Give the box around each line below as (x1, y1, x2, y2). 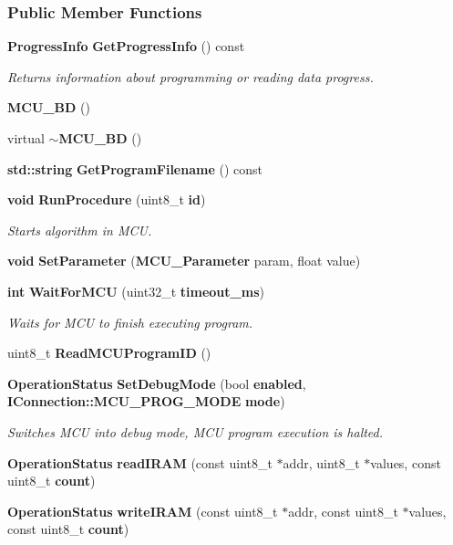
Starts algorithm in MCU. (7, 220, 152, 239)
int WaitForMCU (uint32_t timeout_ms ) (7, 281, 264, 300)
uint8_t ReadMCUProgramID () (7, 343, 211, 362)
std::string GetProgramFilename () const (7, 159, 263, 178)
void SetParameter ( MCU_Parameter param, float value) (7, 251, 361, 270)
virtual (7, 129, 45, 147)
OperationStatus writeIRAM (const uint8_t (7, 501, 278, 520)
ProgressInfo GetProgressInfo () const (7, 37, 245, 56)
